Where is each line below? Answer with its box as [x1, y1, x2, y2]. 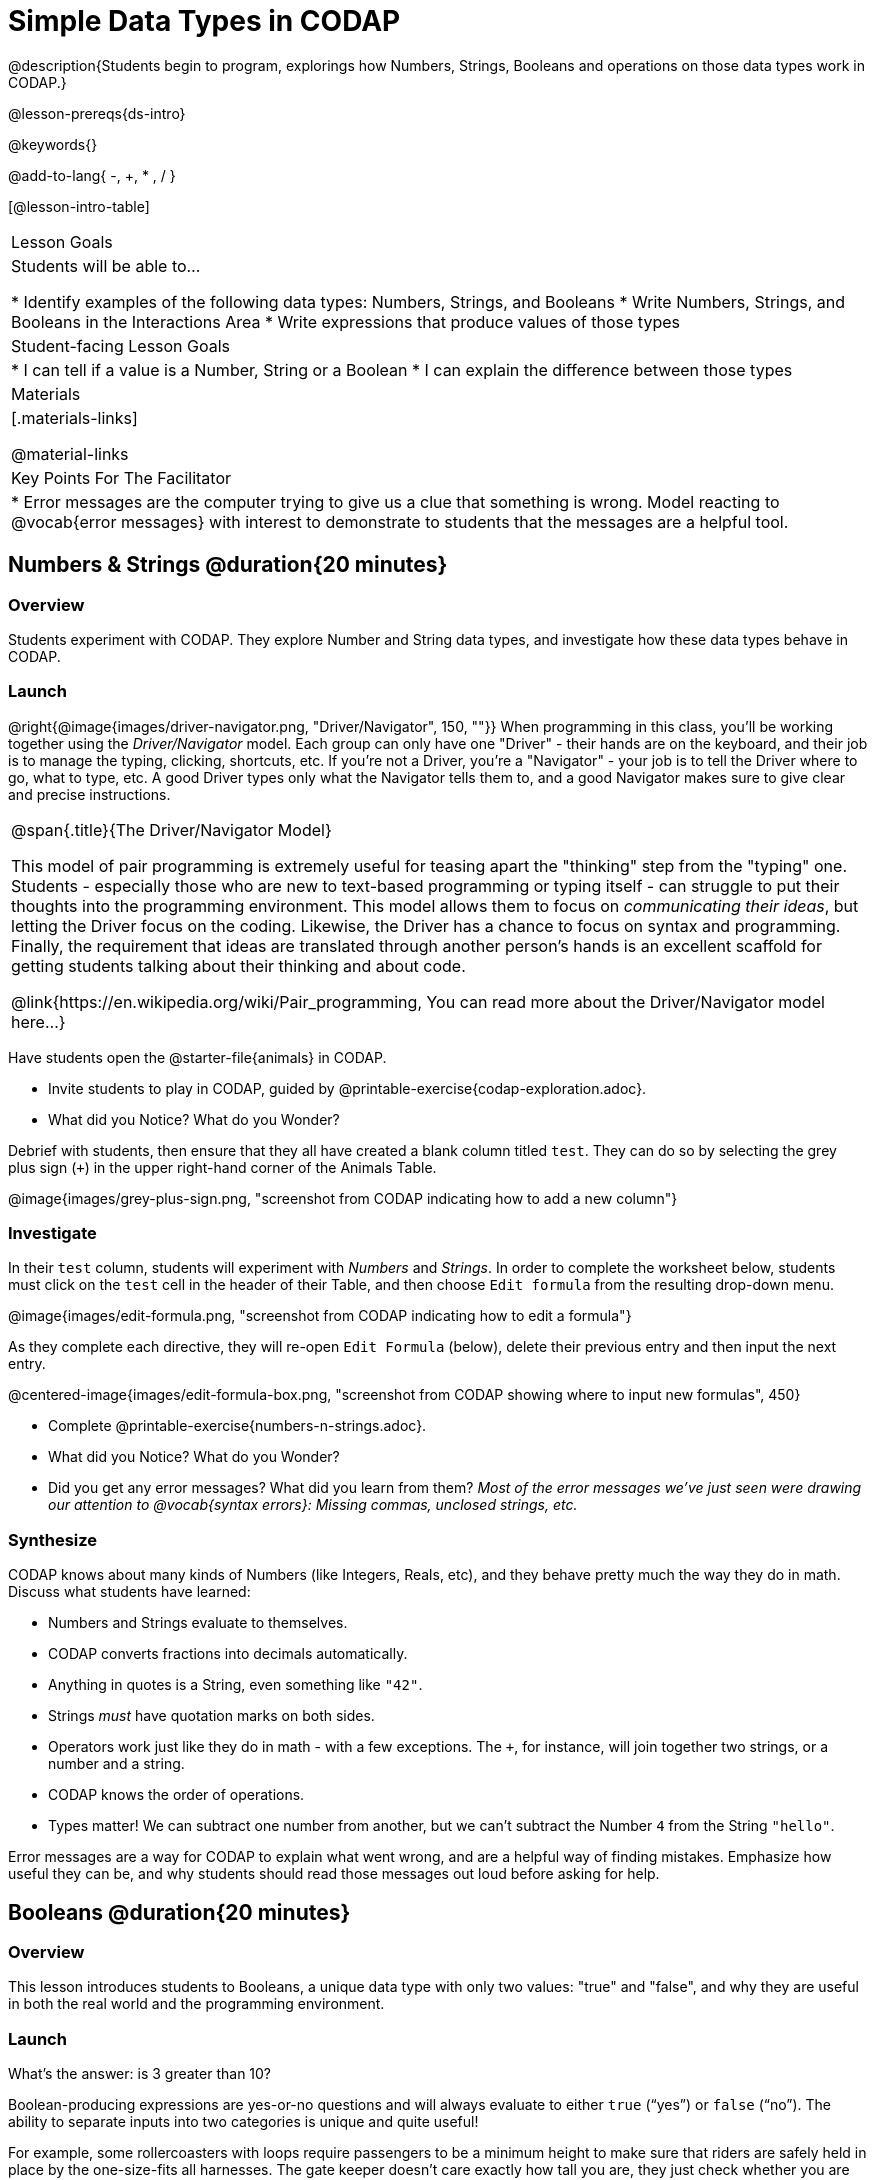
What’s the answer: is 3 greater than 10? [8, 2065, 272, 2083]
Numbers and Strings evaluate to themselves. [48, 1614, 348, 1632]
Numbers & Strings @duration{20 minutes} [8, 552, 448, 578]
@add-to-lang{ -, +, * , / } [8, 166, 176, 184]
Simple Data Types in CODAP [8, 4, 401, 38]
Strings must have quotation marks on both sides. [48, 1707, 375, 1725]
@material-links [11, 443, 129, 464]
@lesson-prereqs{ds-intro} [8, 104, 186, 122]
